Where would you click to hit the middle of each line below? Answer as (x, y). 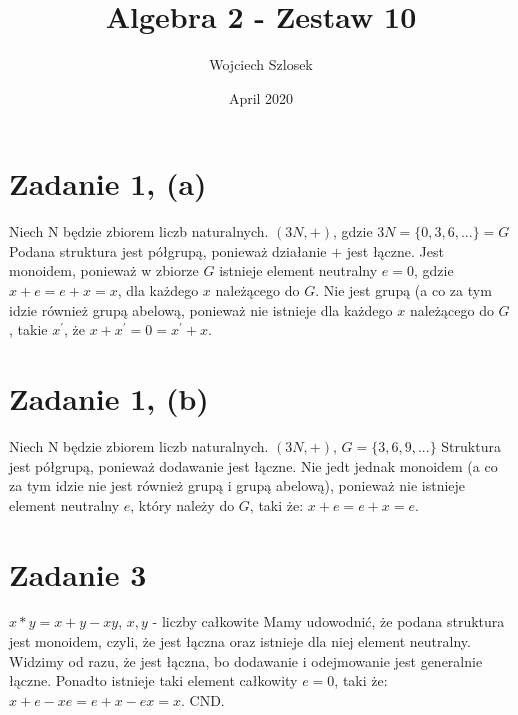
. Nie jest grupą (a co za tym (403, 290)
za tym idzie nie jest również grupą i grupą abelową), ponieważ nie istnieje (237, 485)
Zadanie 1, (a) (108, 183)
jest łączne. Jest (395, 250)
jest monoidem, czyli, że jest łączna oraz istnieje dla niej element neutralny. (240, 641)
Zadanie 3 (78, 573)
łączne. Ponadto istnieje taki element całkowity (153, 680)
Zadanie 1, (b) (109, 398)
